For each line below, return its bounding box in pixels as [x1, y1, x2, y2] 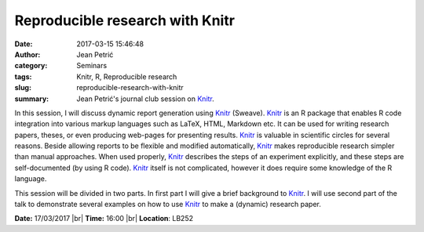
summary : [14, 94, 49, 103]
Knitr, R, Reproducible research [76, 71, 177, 82]
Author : [14, 49, 41, 59]
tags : [14, 71, 32, 82]
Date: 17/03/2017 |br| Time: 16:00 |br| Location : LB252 [14, 214, 194, 223]
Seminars [76, 61, 108, 71]
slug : [14, 83, 31, 92]
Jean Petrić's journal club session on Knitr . [76, 94, 215, 103]
